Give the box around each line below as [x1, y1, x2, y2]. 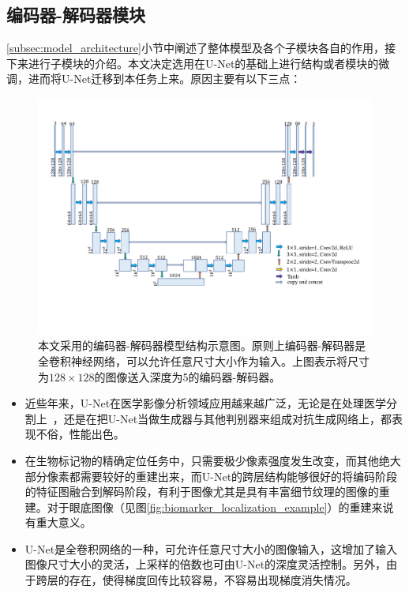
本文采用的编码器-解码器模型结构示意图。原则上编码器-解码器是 [38, 337, 366, 354]
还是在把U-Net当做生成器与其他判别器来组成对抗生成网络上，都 [63, 410, 392, 426]
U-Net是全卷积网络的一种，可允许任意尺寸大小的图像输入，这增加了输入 [24, 540, 398, 557]
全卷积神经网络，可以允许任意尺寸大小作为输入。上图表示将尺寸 [38, 352, 370, 369]
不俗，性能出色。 [36, 426, 125, 442]
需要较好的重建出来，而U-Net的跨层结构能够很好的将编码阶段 [80, 467, 398, 484]
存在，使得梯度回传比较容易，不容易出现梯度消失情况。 [69, 572, 357, 588]
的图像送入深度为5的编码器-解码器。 [94, 368, 281, 385]
